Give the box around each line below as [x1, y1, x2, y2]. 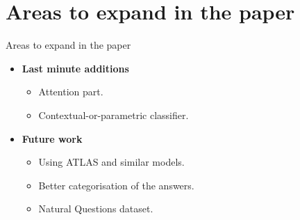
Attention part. [38, 84, 103, 99]
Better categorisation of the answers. [38, 178, 194, 192]
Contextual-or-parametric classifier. [38, 107, 189, 122]
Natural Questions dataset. [38, 201, 153, 216]
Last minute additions [22, 61, 129, 75]
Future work [22, 131, 83, 146]
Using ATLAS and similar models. [38, 155, 185, 169]
